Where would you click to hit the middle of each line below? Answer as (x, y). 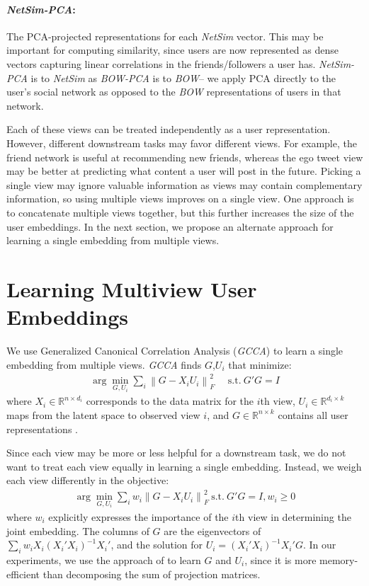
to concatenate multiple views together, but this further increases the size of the (180, 212)
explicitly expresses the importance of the (138, 517)
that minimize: (260, 364)
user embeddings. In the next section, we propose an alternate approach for (170, 226)
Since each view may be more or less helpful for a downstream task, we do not (176, 453)
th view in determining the (293, 517)
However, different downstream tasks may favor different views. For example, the (182, 143)
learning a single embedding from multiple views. (113, 240)
